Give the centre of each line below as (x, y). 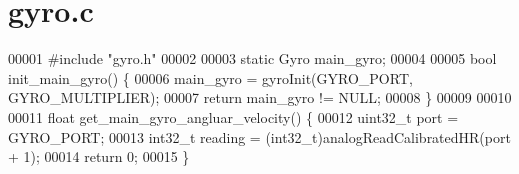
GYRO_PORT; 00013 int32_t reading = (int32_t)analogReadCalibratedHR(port (259, 136)
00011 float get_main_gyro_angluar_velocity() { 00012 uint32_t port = (233, 116)
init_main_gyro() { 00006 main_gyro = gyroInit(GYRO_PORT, (210, 77)
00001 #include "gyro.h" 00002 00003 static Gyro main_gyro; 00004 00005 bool (252, 58)
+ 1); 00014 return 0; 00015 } (99, 156)
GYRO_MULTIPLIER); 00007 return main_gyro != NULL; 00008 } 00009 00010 (260, 97)
